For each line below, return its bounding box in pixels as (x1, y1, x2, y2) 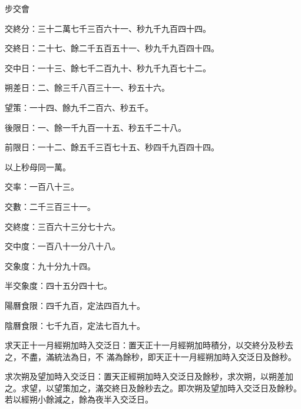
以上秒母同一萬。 (5, 160, 71, 173)
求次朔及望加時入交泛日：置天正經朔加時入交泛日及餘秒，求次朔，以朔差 (5, 370, 285, 382)
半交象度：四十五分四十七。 (5, 279, 112, 292)
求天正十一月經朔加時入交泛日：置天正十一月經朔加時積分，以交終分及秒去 (5, 339, 293, 351)
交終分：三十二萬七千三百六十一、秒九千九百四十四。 (5, 22, 211, 34)
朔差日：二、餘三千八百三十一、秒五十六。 (5, 81, 170, 94)
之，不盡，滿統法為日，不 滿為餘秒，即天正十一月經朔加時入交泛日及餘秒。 (5, 350, 296, 362)
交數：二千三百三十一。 (5, 200, 95, 212)
